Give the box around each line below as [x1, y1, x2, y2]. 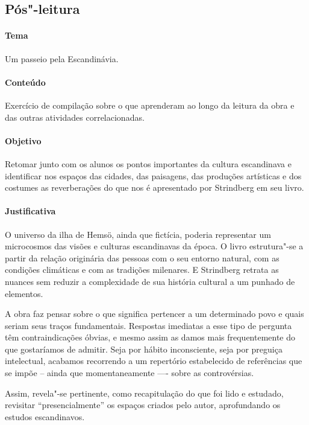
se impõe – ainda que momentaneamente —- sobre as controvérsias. [5, 366, 254, 379]
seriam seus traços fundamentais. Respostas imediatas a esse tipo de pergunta [5, 319, 292, 331]
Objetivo [5, 134, 42, 147]
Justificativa [5, 205, 56, 217]
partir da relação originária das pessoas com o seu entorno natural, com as [5, 251, 279, 264]
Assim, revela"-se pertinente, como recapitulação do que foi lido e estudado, [5, 386, 284, 399]
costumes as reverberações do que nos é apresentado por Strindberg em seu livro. [5, 181, 304, 194]
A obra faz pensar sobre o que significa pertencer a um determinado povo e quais [5, 307, 304, 320]
